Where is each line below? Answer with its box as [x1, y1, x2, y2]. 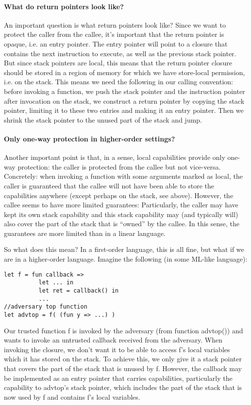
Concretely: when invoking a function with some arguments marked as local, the [4, 171, 243, 181]
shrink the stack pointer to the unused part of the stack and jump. [4, 114, 202, 125]
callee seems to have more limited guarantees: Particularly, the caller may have [4, 200, 238, 210]
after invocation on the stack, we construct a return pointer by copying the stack [4, 95, 245, 106]
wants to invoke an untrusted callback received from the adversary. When [4, 335, 222, 345]
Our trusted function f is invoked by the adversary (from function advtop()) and [4, 325, 243, 335]
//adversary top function [4, 303, 87, 311]
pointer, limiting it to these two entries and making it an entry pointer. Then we [4, 105, 244, 115]
